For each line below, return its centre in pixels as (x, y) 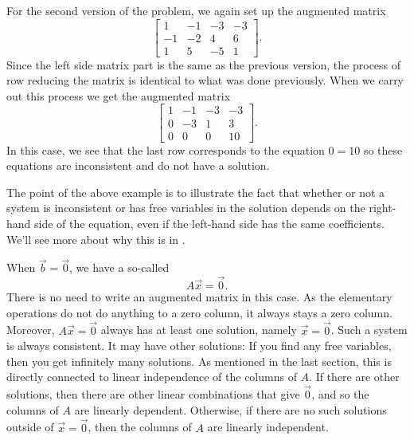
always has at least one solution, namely (199, 330)
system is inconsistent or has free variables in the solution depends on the (186, 208)
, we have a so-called (119, 267)
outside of (30, 427)
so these (383, 149)
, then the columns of (140, 427)
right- (383, 208)
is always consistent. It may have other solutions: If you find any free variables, (199, 346)
